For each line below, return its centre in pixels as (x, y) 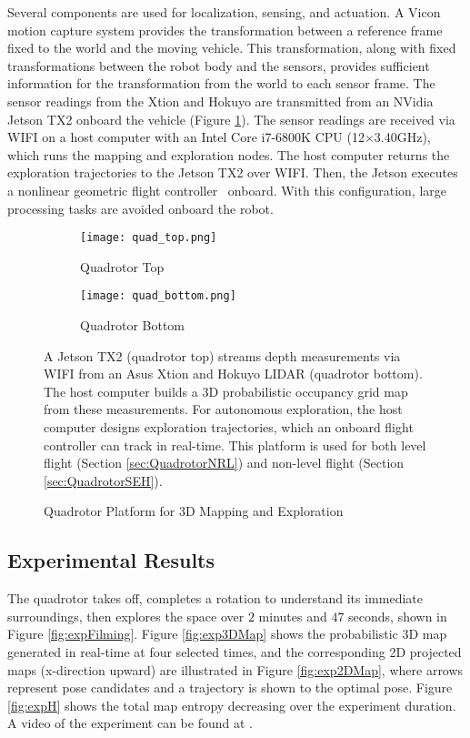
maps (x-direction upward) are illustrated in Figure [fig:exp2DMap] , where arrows (235, 669)
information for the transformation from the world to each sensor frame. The (221, 83)
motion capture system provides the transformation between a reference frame (225, 30)
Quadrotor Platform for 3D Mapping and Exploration (194, 511)
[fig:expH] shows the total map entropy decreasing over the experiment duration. (232, 705)
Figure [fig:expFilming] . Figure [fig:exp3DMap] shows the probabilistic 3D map (227, 634)
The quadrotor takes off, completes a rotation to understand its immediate (215, 598)
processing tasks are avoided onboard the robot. (140, 208)
